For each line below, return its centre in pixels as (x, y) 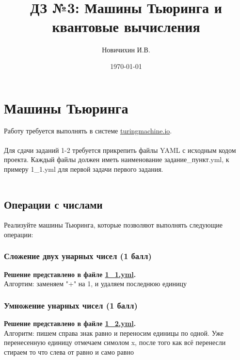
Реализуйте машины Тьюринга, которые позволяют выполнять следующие (113, 225)
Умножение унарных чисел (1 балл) (71, 305)
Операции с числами (53, 205)
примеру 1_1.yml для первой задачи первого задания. (84, 169)
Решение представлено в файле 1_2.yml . (70, 323)
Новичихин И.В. (126, 50)
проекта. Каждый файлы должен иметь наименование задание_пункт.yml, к (117, 159)
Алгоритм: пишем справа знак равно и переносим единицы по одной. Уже (114, 333)
